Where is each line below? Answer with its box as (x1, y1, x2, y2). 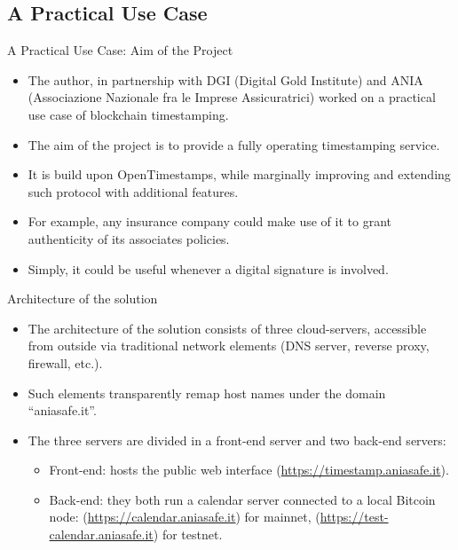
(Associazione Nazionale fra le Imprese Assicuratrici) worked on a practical (28, 88, 436, 106)
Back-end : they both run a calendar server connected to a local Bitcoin (49, 490, 436, 508)
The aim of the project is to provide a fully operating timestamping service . (28, 135, 440, 153)
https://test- (320, 507, 389, 526)
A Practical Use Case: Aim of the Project (7, 41, 233, 59)
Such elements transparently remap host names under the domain (28, 383, 386, 402)
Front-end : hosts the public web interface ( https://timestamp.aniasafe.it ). (49, 460, 449, 479)
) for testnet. (153, 525, 223, 544)
